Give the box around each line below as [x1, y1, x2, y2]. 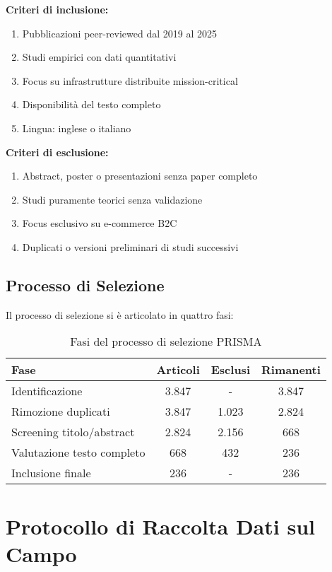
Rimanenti [261, 361, 321, 378]
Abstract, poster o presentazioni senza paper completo [22, 168, 258, 183]
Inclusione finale [11, 465, 91, 481]
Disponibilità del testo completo [22, 97, 161, 112]
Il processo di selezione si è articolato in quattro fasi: [6, 307, 234, 322]
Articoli [156, 361, 200, 378]
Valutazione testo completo [11, 444, 146, 461]
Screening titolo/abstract [11, 424, 135, 440]
